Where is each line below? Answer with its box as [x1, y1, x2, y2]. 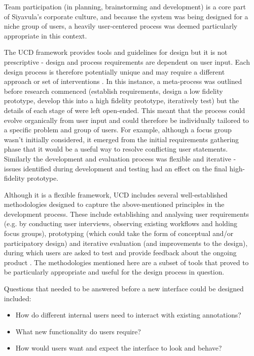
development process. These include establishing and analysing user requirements [4, 208, 249, 219]
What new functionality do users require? [15, 326, 141, 336]
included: [4, 293, 32, 303]
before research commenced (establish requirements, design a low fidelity [4, 85, 223, 96]
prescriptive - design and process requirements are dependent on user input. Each [4, 56, 250, 67]
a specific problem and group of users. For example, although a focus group [4, 124, 232, 135]
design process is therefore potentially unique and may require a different [4, 66, 225, 77]
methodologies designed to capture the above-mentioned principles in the [4, 199, 224, 209]
